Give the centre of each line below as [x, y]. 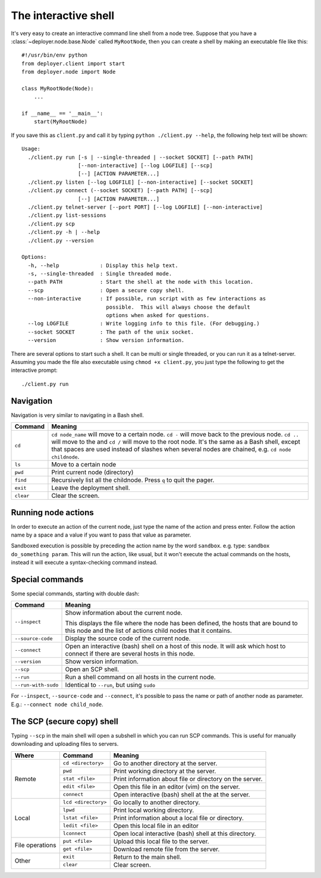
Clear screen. [132, 864]
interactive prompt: [34, 370]
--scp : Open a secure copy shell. [106, 290]
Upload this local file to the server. [161, 841]
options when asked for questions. [158, 316]
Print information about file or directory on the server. [188, 779]
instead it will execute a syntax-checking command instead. [84, 563]
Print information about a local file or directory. [178, 818]
